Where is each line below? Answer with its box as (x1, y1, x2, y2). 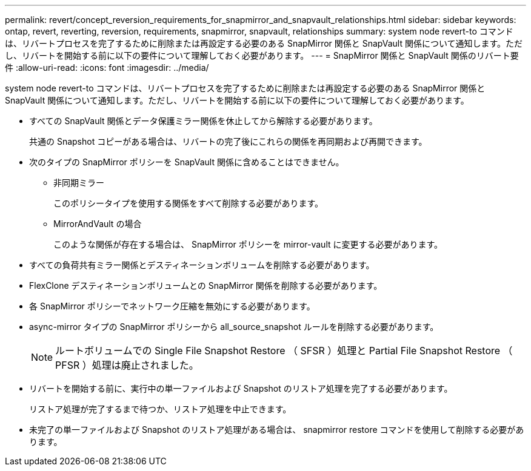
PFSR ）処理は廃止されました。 (55, 359, 199, 371)
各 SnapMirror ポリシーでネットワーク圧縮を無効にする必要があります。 (29, 301, 315, 311)
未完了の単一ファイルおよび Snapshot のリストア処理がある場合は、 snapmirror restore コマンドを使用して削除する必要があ (29, 424, 524, 435)
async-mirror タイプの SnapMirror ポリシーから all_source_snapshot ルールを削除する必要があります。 (29, 321, 439, 332)
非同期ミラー (53, 177, 104, 188)
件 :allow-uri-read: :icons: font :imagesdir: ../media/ (5, 62, 209, 73)
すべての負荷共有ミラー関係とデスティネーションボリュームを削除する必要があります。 (29, 260, 375, 270)
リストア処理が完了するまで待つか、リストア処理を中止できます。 (29, 404, 292, 414)
